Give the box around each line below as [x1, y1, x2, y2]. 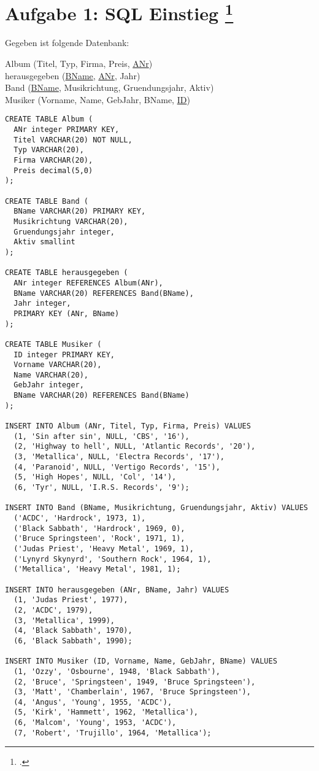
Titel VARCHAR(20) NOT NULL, [13, 135, 133, 144]
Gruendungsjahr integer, [13, 227, 115, 236]
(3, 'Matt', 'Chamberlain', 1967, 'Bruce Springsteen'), [13, 688, 251, 697]
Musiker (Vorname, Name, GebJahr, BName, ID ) [5, 93, 190, 106]
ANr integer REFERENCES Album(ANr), [13, 278, 163, 287]
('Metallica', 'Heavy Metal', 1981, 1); [13, 565, 181, 574]
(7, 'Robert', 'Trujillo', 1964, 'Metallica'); [13, 728, 212, 737]
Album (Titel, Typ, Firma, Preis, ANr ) [5, 57, 153, 70]
